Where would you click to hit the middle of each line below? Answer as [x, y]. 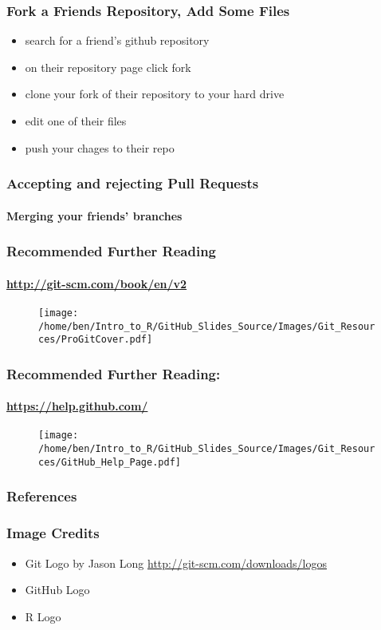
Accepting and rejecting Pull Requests [133, 183]
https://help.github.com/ [77, 406]
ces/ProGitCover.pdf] [96, 340]
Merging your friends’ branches [94, 215]
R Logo [43, 616]
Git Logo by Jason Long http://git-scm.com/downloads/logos [176, 563]
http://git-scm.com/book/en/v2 [97, 283]
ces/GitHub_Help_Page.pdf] [110, 462]
